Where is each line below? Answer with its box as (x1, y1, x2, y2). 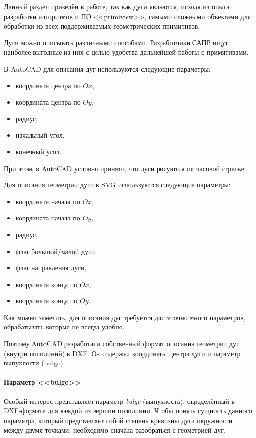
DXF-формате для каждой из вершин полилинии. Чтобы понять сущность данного (4, 405, 252, 416)
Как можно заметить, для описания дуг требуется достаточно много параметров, (4, 312, 246, 322)
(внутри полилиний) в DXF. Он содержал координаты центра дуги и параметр (4, 348, 241, 358)
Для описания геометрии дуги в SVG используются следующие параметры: (4, 180, 231, 190)
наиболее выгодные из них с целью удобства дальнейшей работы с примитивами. (4, 47, 249, 57)
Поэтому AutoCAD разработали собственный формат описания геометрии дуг (4, 338, 239, 349)
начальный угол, (15, 130, 64, 140)
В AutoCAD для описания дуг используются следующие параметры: (4, 63, 211, 73)
